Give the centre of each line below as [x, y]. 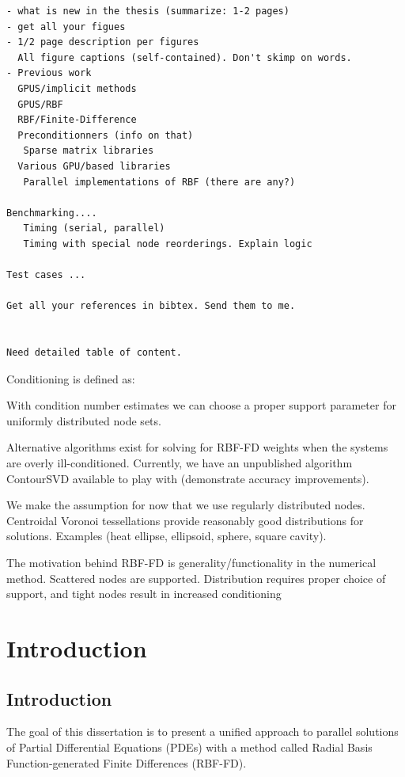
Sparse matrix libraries [89, 151]
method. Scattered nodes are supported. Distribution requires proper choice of [196, 578]
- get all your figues [66, 27]
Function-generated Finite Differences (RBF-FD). [127, 762]
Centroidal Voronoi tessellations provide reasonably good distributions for [185, 520]
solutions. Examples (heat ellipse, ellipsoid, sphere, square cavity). [167, 536]
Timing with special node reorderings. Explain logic [168, 244]
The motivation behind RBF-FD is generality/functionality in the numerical [191, 562]
